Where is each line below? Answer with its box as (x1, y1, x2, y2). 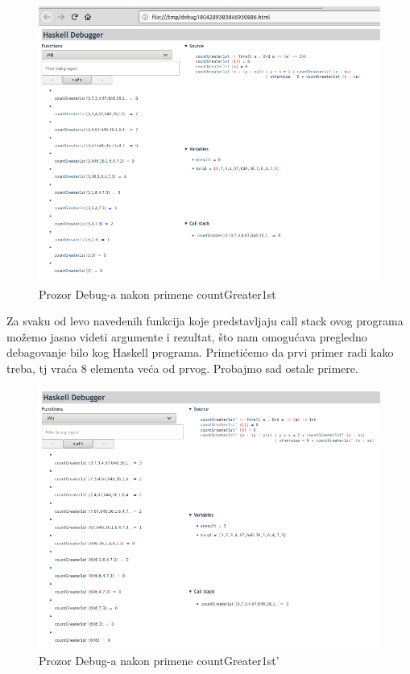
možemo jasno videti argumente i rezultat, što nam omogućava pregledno (6, 328, 367, 345)
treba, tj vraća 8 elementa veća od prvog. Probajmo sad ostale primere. (6, 360, 358, 377)
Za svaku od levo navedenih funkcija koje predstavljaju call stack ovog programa (6, 312, 404, 329)
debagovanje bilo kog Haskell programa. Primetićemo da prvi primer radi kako (6, 344, 394, 361)
